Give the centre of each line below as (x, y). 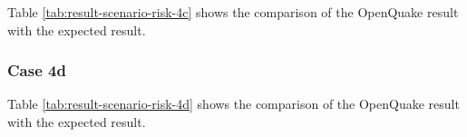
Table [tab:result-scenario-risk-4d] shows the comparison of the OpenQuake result (233, 104)
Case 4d (37, 70)
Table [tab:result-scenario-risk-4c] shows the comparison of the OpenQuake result (233, 12)
